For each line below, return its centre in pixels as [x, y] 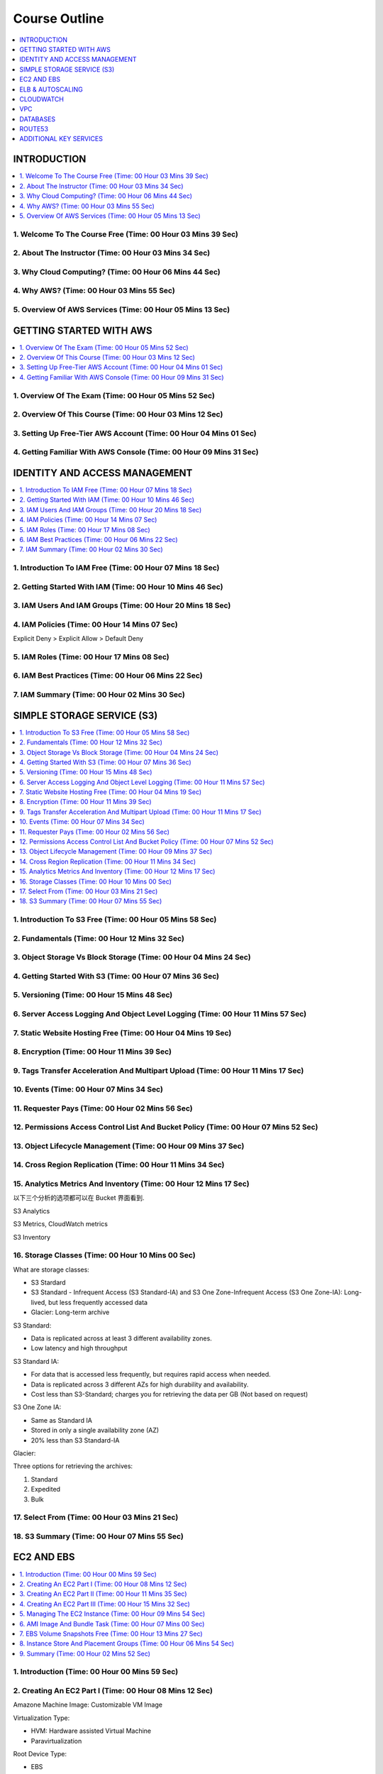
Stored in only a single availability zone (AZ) [95, 1431]
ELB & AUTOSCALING [51, 89]
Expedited [45, 1489]
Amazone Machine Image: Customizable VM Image [88, 1705]
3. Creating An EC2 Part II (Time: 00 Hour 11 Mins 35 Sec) [103, 1594]
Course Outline [59, 18]
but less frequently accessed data [98, 1302]
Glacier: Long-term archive [70, 1312]
